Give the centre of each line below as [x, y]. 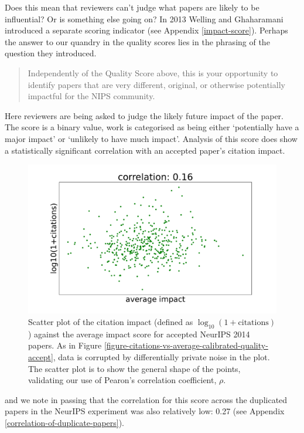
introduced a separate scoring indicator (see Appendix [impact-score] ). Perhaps [146, 30]
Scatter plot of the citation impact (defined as [111, 321]
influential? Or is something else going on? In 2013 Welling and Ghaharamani [144, 18]
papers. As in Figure [65, 345]
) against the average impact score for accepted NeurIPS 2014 [139, 334]
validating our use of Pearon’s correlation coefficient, [122, 380]
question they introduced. [51, 53]
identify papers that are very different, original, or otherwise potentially [156, 84]
